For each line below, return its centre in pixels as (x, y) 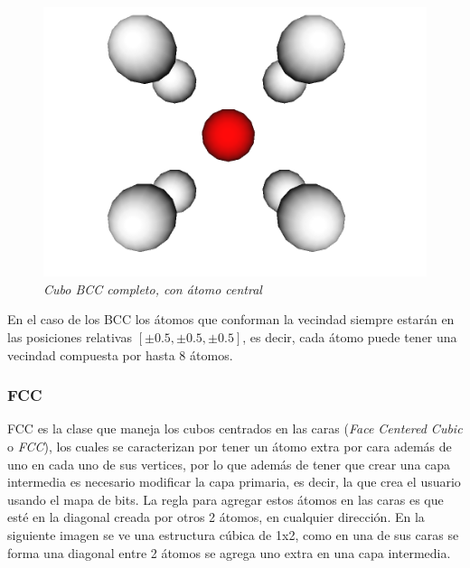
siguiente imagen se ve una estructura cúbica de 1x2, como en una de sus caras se (233, 534)
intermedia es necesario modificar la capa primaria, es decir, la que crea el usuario (234, 482)
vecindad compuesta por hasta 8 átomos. (120, 354)
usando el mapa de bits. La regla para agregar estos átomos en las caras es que (226, 499)
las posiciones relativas (70, 337)
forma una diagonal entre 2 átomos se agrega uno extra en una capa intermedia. (229, 552)
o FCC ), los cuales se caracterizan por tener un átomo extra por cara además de (230, 447)
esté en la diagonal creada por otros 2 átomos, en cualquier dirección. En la (216, 517)
